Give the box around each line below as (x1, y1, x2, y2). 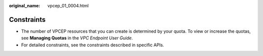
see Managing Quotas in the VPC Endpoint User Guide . (21, 35, 133, 41)
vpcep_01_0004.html (47, 3, 89, 8)
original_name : (9, 3, 40, 8)
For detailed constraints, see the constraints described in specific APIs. (21, 42, 164, 48)
